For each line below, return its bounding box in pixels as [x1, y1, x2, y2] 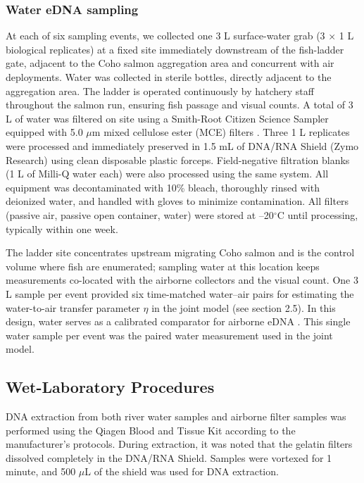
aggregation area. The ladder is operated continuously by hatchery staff [6, 83, 314, 98]
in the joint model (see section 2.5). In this [151, 300, 336, 315]
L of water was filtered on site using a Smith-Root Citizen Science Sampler [6, 111, 329, 125]
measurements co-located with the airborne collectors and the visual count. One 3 [6, 272, 358, 287]
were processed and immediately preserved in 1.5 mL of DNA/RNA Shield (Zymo [6, 138, 359, 153]
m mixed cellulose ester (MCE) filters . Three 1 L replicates [92, 125, 350, 139]
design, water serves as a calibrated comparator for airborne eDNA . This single [6, 314, 351, 329]
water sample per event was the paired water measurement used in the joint [6, 327, 333, 342]
